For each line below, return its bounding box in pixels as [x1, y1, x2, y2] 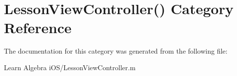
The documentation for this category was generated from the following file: [4, 46, 228, 56]
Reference [4, 18, 72, 38]
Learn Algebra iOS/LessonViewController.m [4, 62, 136, 72]
